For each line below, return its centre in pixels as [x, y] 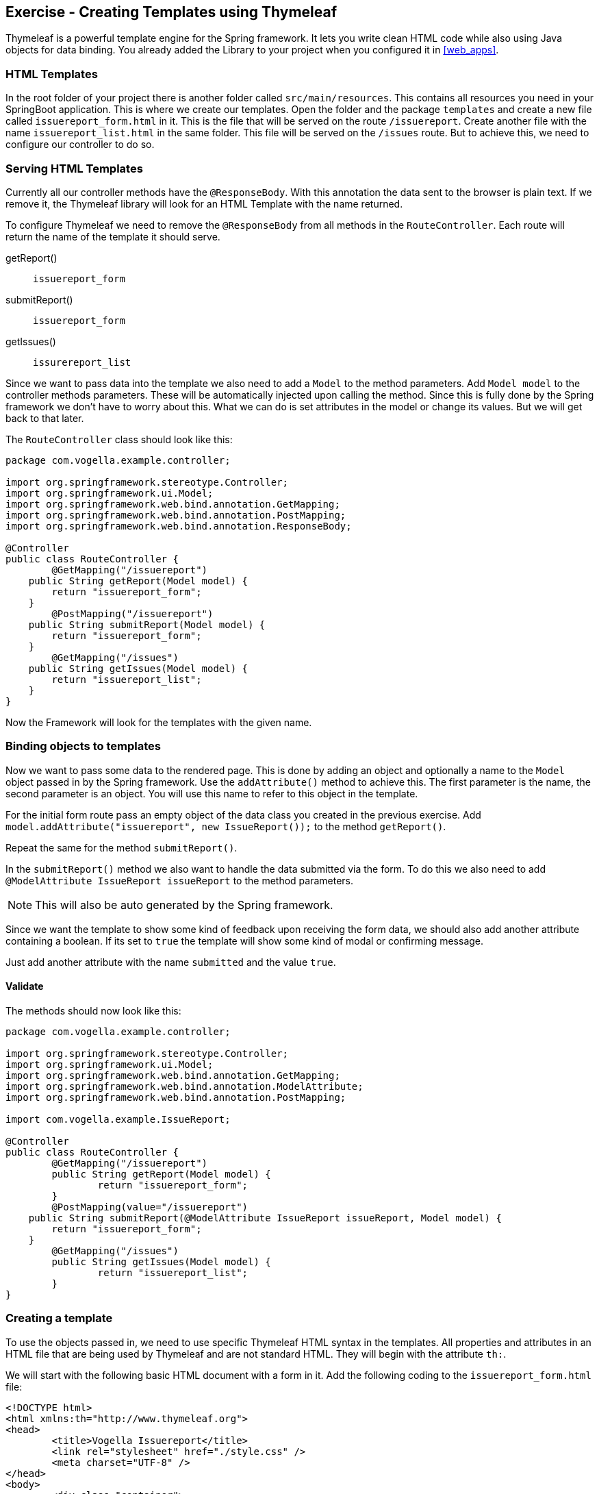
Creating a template [59, 1318]
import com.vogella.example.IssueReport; [118, 1119]
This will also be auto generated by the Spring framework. [184, 905]
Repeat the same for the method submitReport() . [122, 847]
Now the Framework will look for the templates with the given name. [159, 722]
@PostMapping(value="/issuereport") [150, 1207]
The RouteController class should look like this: [119, 439]
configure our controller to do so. [80, 145]
